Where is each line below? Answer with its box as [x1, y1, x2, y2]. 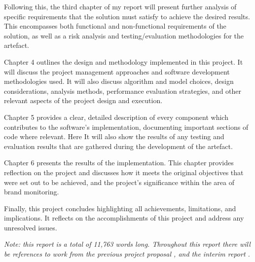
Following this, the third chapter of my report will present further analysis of [4, 1, 237, 11]
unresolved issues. [4, 222, 57, 232]
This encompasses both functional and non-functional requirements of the [4, 21, 226, 31]
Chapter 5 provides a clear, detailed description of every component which [4, 112, 228, 122]
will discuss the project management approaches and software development [4, 66, 230, 76]
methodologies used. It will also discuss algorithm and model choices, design [4, 76, 234, 86]
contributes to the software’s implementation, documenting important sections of [4, 121, 249, 132]
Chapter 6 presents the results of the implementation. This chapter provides [4, 157, 234, 168]
